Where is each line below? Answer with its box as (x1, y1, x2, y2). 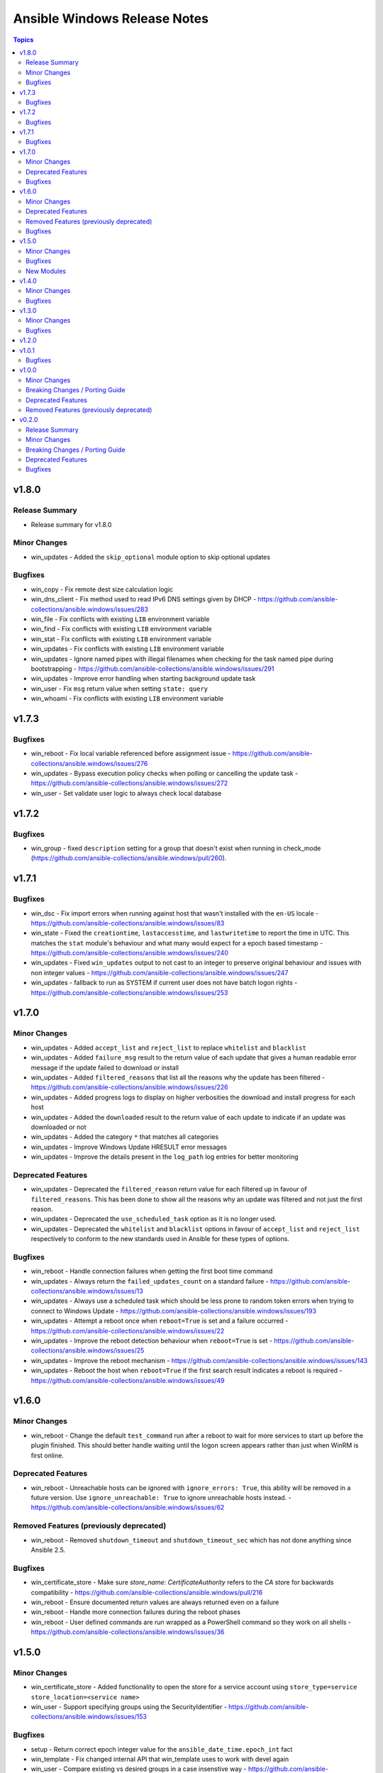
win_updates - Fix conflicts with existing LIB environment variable (30, 645, 225, 653)
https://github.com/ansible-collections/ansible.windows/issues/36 (30, 1628, 225, 1636)
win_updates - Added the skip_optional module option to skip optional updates (30, 552, 271, 561)
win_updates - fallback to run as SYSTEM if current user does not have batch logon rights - (30, 979, 298, 987)
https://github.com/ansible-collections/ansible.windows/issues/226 (30, 1083, 228, 1091)
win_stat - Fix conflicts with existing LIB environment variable (30, 635, 212, 643)
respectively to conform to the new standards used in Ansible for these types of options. (30, 1235, 290, 1243)
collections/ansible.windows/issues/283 (30, 605, 149, 613)
